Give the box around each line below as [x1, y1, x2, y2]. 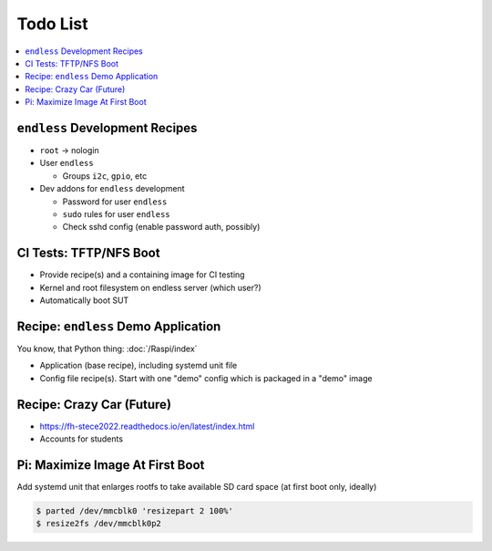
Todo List [16, 14, 88, 34]
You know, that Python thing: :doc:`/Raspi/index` [16, 343, 198, 354]
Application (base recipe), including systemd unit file [39, 360, 238, 371]
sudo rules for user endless [62, 208, 170, 219]
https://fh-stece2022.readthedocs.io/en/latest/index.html [39, 421, 255, 431]
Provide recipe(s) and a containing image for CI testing [39, 269, 245, 280]
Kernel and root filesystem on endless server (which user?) [39, 282, 261, 293]
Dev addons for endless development [39, 183, 185, 194]
